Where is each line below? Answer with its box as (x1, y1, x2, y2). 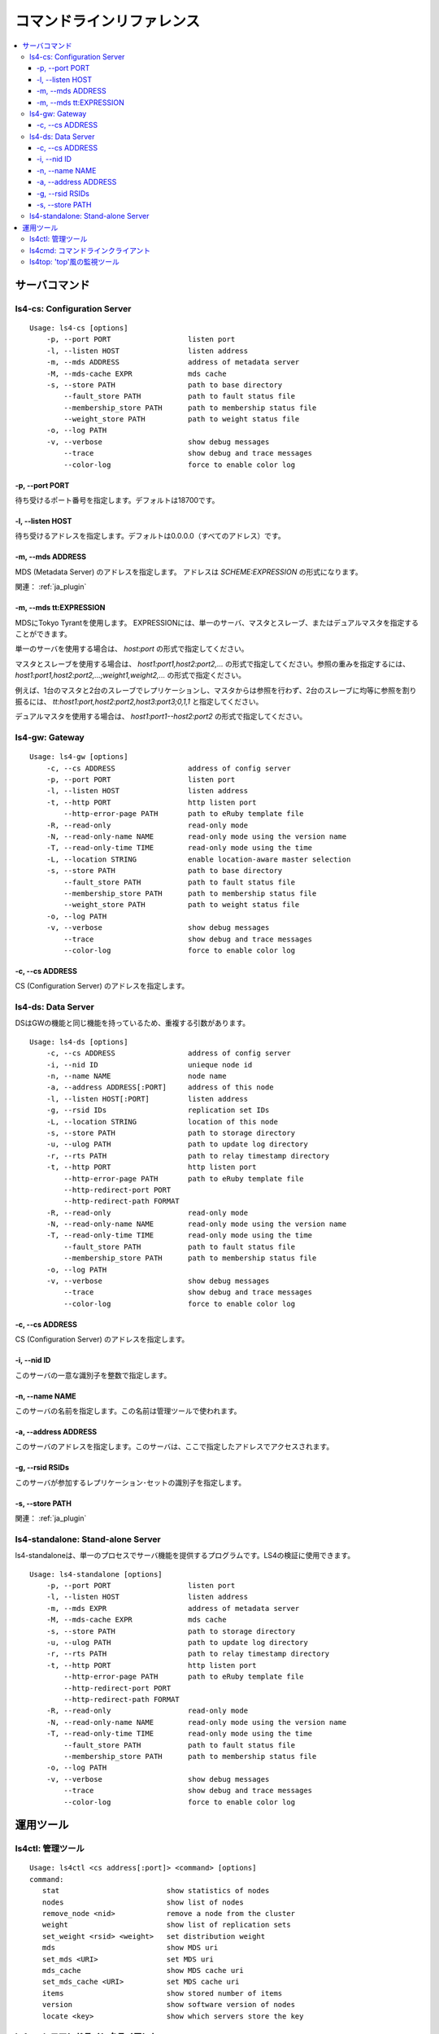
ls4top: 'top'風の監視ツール (29, 256, 120, 266)
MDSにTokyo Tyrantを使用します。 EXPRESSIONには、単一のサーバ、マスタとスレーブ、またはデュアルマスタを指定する (15, 618, 419, 627)
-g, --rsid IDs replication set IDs (46, 1106, 270, 1115)
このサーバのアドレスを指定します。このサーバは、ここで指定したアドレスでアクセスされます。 (15, 1442, 334, 1451)
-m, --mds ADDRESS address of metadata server (46, 358, 300, 367)
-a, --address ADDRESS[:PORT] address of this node (46, 1083, 274, 1092)
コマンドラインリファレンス (15, 12, 201, 30)
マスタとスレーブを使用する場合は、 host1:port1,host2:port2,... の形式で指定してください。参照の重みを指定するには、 (15, 659, 411, 669)
